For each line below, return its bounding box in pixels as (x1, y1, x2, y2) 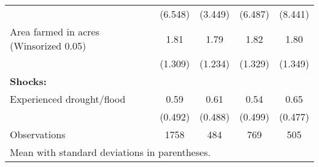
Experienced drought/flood (10, 92, 126, 106)
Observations (10, 127, 66, 141)
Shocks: (10, 74, 47, 88)
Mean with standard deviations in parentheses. (10, 145, 211, 159)
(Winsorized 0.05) (10, 39, 86, 53)
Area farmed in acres (10, 24, 99, 39)
